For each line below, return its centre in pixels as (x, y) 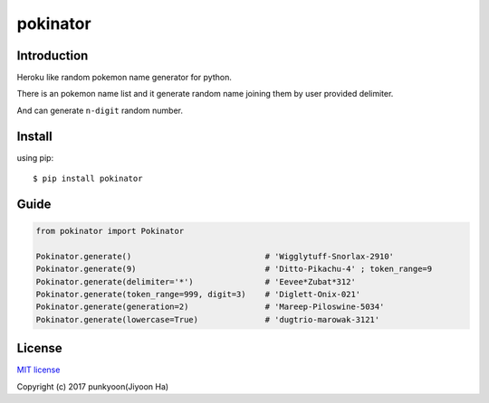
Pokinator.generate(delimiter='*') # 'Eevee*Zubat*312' (196, 281)
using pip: (35, 157)
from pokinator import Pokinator (110, 231)
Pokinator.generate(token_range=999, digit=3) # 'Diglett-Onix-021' (198, 295)
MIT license (38, 370)
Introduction (53, 56)
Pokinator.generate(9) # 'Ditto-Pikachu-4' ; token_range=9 (234, 269)
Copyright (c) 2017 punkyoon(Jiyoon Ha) (93, 386)
